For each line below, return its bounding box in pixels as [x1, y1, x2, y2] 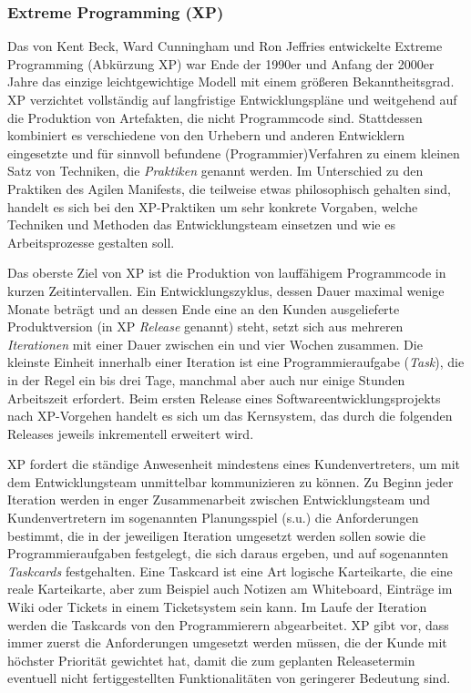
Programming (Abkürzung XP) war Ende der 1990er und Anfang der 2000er [7, 54, 435, 73]
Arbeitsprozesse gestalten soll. [7, 232, 175, 251]
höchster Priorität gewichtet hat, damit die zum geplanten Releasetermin [7, 650, 415, 669]
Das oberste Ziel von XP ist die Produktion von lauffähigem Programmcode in [7, 263, 446, 282]
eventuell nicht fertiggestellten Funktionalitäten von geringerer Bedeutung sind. [7, 668, 451, 688]
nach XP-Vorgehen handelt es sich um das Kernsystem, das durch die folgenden [7, 406, 453, 425]
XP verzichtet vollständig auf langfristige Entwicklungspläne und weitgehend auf [7, 90, 457, 108]
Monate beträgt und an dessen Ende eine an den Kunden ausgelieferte [7, 299, 400, 318]
